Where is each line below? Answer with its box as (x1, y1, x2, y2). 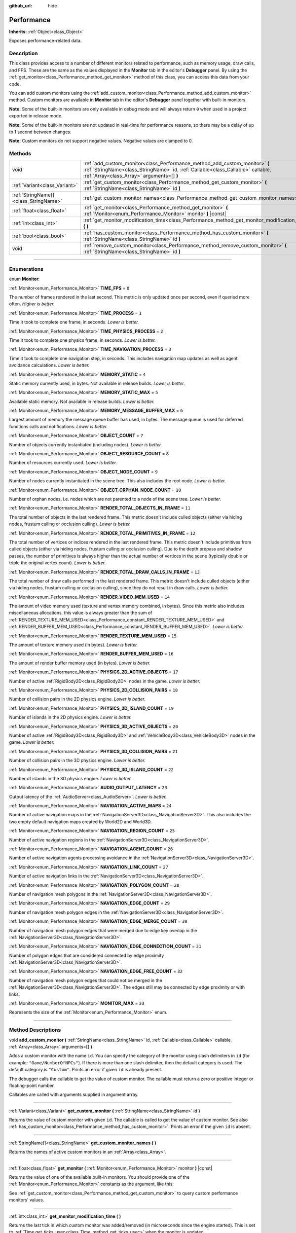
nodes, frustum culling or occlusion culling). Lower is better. (9, 521, 131, 527)
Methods (9, 150, 32, 157)
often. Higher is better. (9, 301, 55, 307)
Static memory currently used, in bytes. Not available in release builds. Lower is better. (9, 380, 185, 386)
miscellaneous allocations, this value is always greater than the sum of (9, 610, 152, 616)
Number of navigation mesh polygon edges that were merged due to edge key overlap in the (9, 927, 197, 933)
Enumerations (9, 265, 44, 272)
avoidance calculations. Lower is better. (9, 363, 90, 368)
